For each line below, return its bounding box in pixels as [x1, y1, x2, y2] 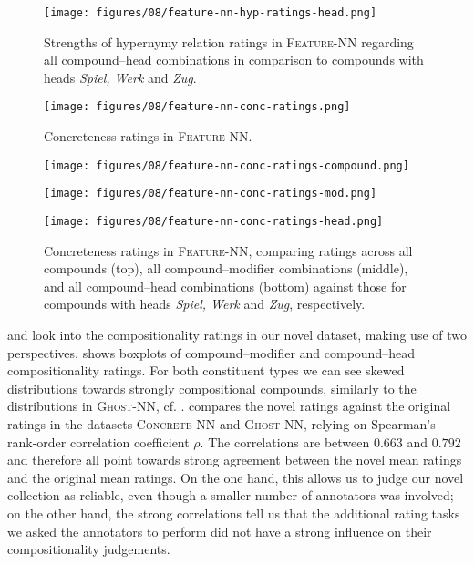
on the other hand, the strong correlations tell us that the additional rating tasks [7, 503, 460, 522]
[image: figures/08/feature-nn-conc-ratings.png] [44, 100, 351, 114]
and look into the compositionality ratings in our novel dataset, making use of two [7, 325, 468, 344]
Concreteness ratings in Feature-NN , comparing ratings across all [44, 241, 413, 260]
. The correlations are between [200, 432, 370, 451]
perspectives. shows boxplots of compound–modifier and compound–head [7, 343, 415, 362]
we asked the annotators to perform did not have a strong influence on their [7, 521, 432, 540]
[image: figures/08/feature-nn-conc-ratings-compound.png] [44, 159, 409, 172]
